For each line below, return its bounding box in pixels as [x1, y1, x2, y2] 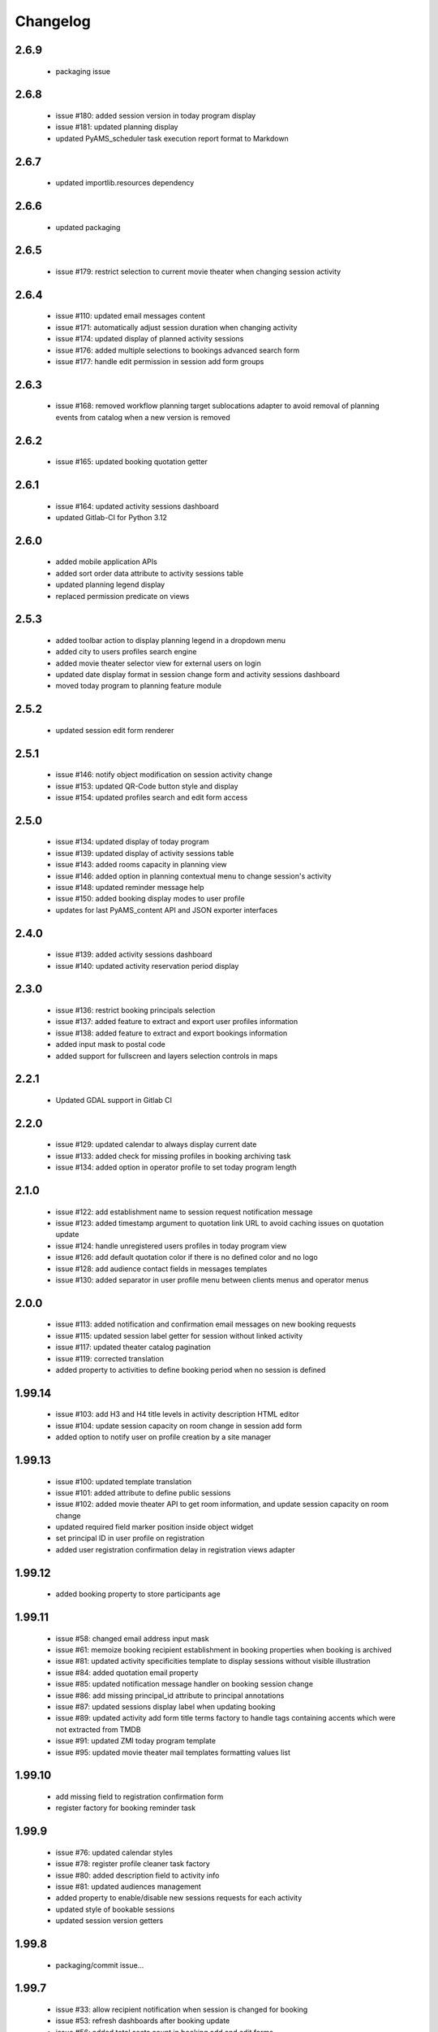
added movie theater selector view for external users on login [55, 658, 261, 668]
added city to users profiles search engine [55, 647, 198, 657]
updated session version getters [55, 1916, 164, 1926]
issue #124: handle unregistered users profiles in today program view [55, 1240, 287, 1251]
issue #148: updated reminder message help [55, 883, 204, 892]
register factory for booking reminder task [55, 1803, 196, 1813]
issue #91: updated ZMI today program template [55, 1736, 217, 1746]
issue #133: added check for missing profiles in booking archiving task [55, 1151, 291, 1161]
